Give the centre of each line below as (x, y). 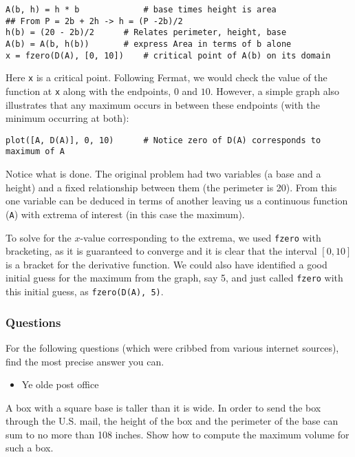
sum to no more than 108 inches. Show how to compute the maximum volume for (177, 434)
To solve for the (39, 237)
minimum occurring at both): (67, 118)
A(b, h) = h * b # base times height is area (141, 10)
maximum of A (35, 152)
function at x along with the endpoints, (88, 91)
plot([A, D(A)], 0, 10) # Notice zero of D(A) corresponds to (163, 140)
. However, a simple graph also (275, 91)
